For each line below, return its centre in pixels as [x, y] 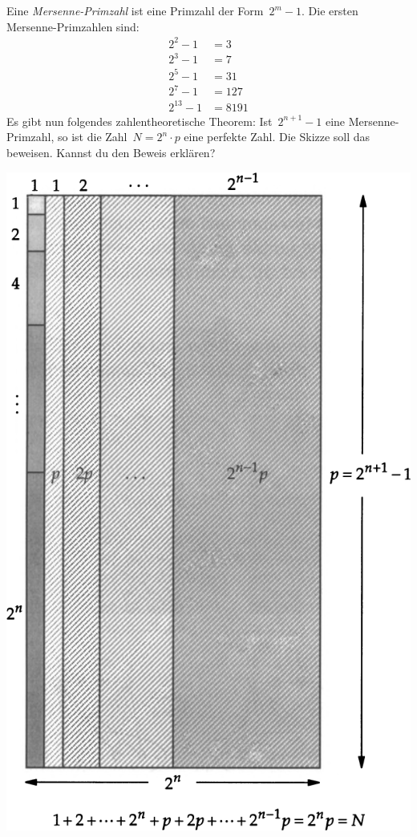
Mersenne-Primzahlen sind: [73, 26]
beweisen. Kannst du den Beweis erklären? [111, 153]
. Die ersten [330, 10]
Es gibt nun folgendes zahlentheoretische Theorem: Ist [140, 121]
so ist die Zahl [93, 137]
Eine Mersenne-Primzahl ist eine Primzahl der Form [135, 10]
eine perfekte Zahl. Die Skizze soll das [277, 137]
